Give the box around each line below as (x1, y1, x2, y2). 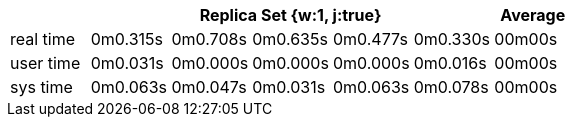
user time (10, 53, 81, 73)
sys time (10, 77, 73, 97)
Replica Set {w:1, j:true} (199, 5, 382, 25)
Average (500, 5, 566, 25)
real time (10, 29, 76, 49)
